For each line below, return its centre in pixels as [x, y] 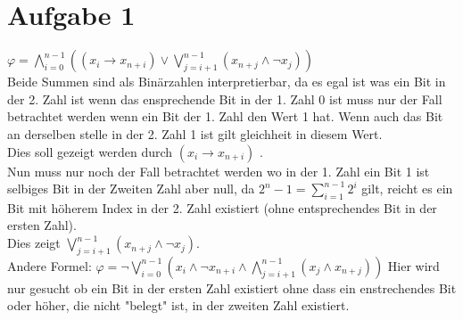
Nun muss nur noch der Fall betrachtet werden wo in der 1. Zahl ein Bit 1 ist [219, 171]
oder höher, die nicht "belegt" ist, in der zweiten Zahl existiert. [178, 305]
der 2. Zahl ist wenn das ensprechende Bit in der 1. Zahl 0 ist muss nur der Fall [225, 98]
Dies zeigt [34, 243]
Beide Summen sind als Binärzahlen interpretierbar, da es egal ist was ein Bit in [227, 82]
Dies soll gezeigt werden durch [90, 151]
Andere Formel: [50, 265]
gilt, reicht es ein [407, 189]
